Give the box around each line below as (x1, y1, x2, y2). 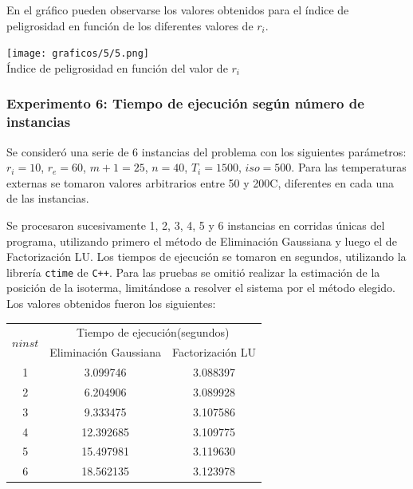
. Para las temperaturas (291, 159, 407, 175)
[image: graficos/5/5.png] (6, 48, 149, 60)
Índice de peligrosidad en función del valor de (6, 59, 228, 76)
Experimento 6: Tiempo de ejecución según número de (6, 93, 364, 113)
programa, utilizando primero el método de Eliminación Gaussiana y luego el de (6, 232, 397, 249)
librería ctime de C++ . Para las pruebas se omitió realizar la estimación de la (6, 263, 380, 280)
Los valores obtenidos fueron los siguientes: (6, 294, 216, 311)
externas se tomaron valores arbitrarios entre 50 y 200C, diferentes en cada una (6, 174, 394, 191)
